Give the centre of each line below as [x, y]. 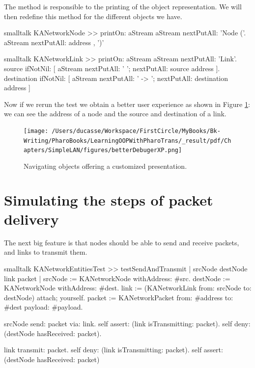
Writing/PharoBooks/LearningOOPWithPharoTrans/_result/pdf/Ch [127, 141]
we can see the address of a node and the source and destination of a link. [115, 114]
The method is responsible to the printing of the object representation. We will [123, 6]
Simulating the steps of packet [109, 199]
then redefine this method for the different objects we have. [93, 16]
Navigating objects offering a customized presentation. [105, 166]
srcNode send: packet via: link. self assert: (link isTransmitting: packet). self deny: [127, 323]
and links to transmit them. [46, 252]
